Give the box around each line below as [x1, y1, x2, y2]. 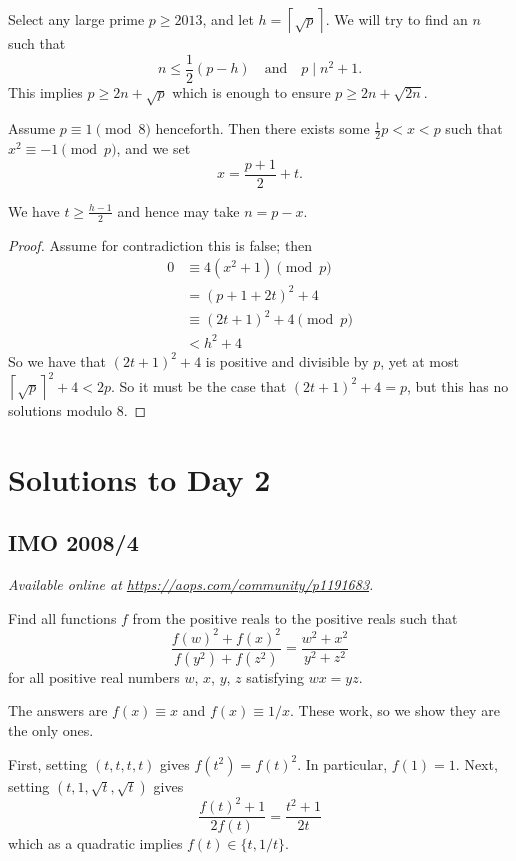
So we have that [8, 350, 106, 371]
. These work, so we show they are [290, 700, 500, 721]
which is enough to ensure [172, 81, 331, 102]
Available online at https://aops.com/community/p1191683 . [8, 574, 374, 595]
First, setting [8, 753, 88, 774]
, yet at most [380, 350, 459, 371]
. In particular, [297, 753, 388, 774]
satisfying [246, 666, 304, 687]
